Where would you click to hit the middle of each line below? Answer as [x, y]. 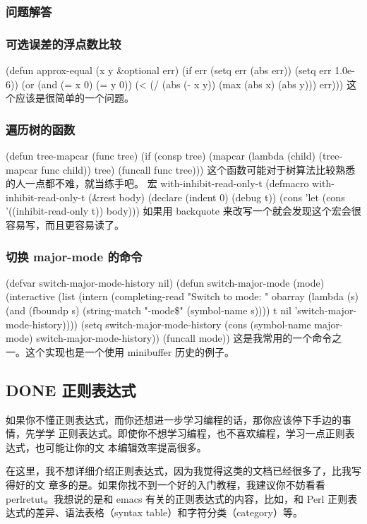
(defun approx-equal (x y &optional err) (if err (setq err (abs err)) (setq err [169, 70]
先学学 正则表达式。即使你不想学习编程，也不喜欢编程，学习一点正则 [185, 433]
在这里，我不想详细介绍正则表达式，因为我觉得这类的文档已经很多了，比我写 [183, 471]
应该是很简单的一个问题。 [74, 98]
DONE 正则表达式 [71, 389]
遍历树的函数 [41, 129]
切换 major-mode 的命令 [74, 256]
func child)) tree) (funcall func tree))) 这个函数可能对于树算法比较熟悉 [198, 169]
